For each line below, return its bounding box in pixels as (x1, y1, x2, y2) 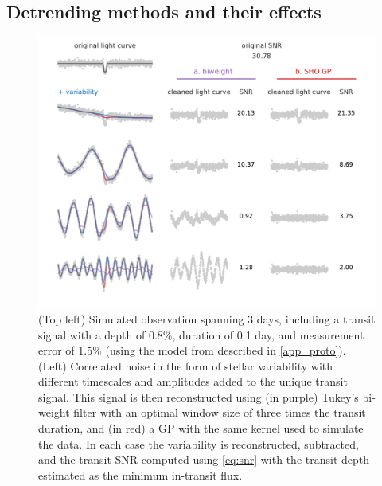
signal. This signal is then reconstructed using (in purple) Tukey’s (38, 388, 359, 405)
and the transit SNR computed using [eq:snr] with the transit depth (38, 451, 370, 468)
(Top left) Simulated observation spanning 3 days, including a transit (38, 310, 376, 327)
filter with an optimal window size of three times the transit (73, 404, 366, 421)
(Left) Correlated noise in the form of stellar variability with (38, 357, 333, 374)
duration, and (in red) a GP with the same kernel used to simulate (38, 420, 364, 437)
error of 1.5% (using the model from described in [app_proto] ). (38, 342, 346, 359)
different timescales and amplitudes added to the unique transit (38, 373, 348, 390)
